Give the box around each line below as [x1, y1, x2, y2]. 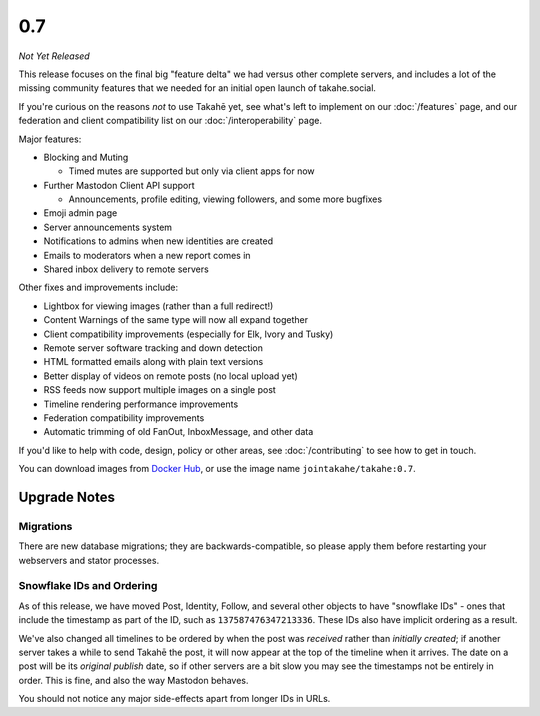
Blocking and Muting [43, 151, 129, 163]
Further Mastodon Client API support [43, 179, 195, 191]
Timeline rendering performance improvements [43, 398, 239, 410]
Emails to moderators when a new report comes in [43, 249, 251, 261]
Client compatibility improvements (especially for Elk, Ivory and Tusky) [43, 328, 334, 340]
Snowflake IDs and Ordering [18, 579, 158, 593]
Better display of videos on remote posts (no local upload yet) [43, 370, 299, 382]
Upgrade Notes [18, 488, 115, 505]
